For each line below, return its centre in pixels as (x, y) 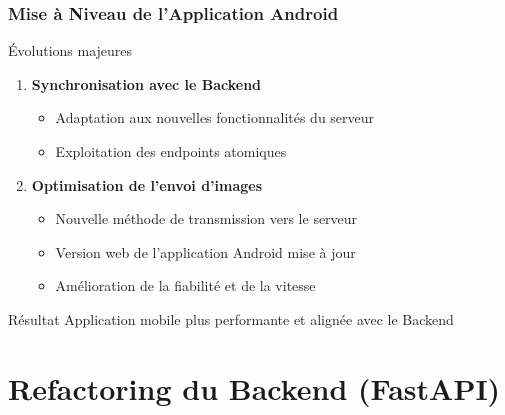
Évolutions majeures (70, 50)
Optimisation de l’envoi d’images (147, 184)
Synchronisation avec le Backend (146, 83)
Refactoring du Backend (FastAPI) (254, 387)
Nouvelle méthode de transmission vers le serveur (206, 218)
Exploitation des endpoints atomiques (171, 151)
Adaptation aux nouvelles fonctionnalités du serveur (215, 117)
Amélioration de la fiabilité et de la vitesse (185, 285)
